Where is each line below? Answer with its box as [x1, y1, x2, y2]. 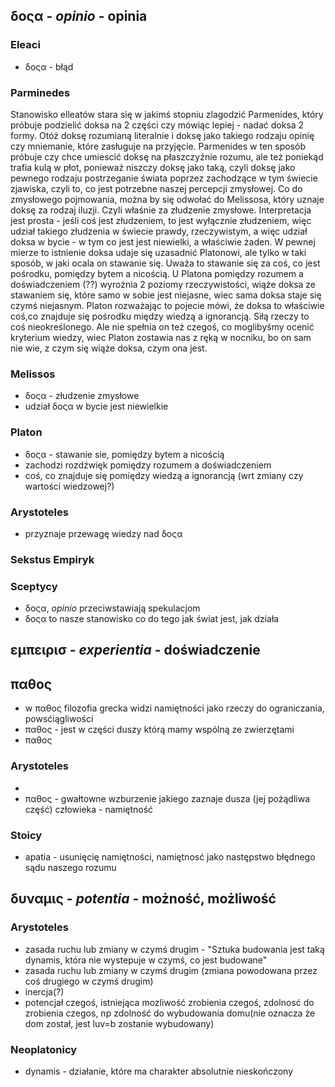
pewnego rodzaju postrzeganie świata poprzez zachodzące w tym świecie [10, 172, 318, 184]
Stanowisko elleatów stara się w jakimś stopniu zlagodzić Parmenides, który [10, 108, 324, 120]
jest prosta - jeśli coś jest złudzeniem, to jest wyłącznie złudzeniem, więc [10, 214, 312, 226]
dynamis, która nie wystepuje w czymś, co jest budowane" [24, 954, 268, 966]
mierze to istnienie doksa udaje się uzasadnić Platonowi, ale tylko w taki [10, 246, 307, 258]
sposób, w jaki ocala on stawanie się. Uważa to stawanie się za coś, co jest [10, 257, 321, 269]
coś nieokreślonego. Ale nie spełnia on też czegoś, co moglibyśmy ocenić [10, 320, 315, 333]
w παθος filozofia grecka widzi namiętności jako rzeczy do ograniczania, [24, 702, 325, 714]
